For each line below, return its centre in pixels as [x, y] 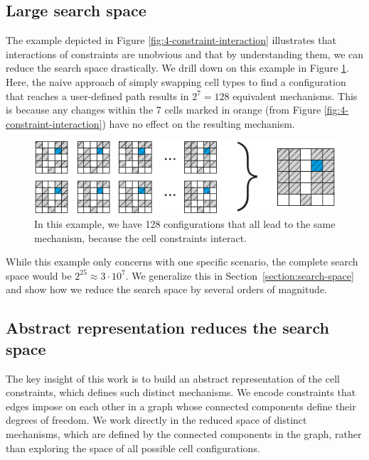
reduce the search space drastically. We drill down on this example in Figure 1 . [177, 68]
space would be [39, 275]
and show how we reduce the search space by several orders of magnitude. [167, 289]
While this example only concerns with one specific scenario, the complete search [182, 262]
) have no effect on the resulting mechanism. [198, 123]
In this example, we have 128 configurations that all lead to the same [185, 223]
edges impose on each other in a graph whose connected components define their [181, 406]
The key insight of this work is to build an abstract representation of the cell [173, 378]
